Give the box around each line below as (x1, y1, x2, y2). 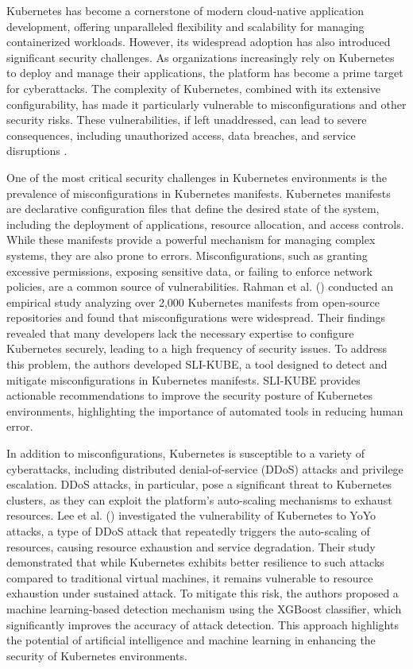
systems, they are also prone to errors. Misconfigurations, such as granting (6, 246, 368, 263)
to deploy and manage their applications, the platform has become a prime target (6, 64, 403, 81)
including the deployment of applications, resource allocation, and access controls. (6, 215, 404, 232)
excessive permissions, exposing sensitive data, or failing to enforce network (6, 262, 372, 279)
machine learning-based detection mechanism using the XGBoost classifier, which (6, 600, 402, 617)
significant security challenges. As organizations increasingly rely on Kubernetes (6, 48, 395, 65)
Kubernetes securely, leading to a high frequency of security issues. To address (6, 340, 388, 357)
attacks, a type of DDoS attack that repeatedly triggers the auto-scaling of (6, 523, 370, 539)
